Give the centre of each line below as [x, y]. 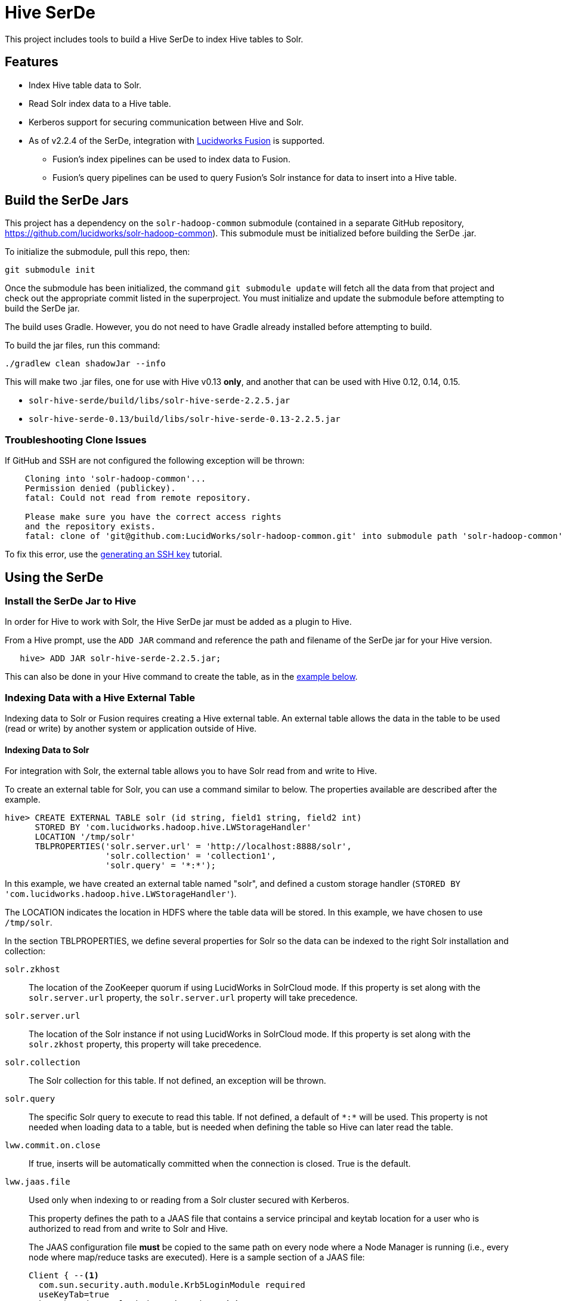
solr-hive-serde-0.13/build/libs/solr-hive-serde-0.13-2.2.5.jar [185, 419]
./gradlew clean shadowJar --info [85, 364]
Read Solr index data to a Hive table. [100, 103]
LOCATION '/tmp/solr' [85, 837]
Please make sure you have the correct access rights [153, 517]
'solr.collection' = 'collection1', [191, 856]
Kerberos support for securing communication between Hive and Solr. [166, 122]
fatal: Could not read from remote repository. [138, 498]
